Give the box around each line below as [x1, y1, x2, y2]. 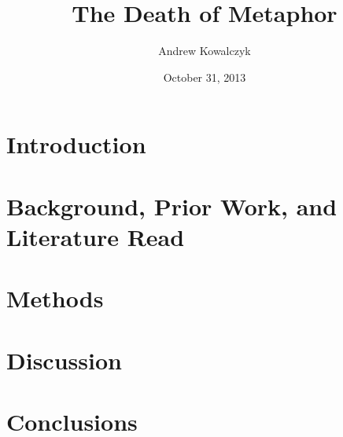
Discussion [6, 343, 122, 376]
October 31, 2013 [163, 68, 246, 85]
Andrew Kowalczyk [158, 42, 251, 59]
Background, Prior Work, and [6, 189, 337, 222]
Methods [6, 282, 104, 314]
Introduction [6, 128, 146, 160]
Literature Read [6, 220, 185, 252]
